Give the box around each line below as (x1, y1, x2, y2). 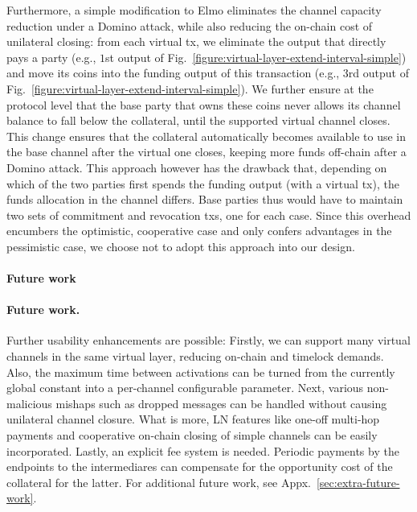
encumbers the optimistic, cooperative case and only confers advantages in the (6, 222, 392, 239)
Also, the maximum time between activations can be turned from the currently (6, 363, 395, 380)
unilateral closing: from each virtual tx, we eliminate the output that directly (6, 33, 386, 50)
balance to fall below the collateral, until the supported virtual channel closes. (6, 112, 390, 129)
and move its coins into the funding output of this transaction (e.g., (6, 64, 340, 81)
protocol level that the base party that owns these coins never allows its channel (6, 96, 401, 113)
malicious (6, 394, 52, 411)
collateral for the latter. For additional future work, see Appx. (6, 473, 311, 490)
